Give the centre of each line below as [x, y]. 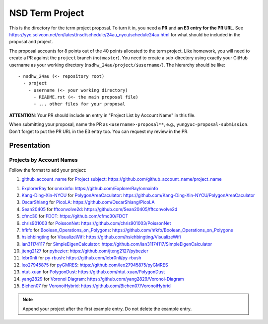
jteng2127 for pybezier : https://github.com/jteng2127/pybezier [85, 251]
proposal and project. [31, 42]
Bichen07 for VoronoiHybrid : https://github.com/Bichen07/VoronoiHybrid [96, 286]
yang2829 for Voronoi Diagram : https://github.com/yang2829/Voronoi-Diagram [103, 279]
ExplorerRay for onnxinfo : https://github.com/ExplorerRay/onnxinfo [90, 188]
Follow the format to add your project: [48, 170]
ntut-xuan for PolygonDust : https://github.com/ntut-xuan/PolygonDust [93, 272]
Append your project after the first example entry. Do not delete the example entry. [107, 309]
